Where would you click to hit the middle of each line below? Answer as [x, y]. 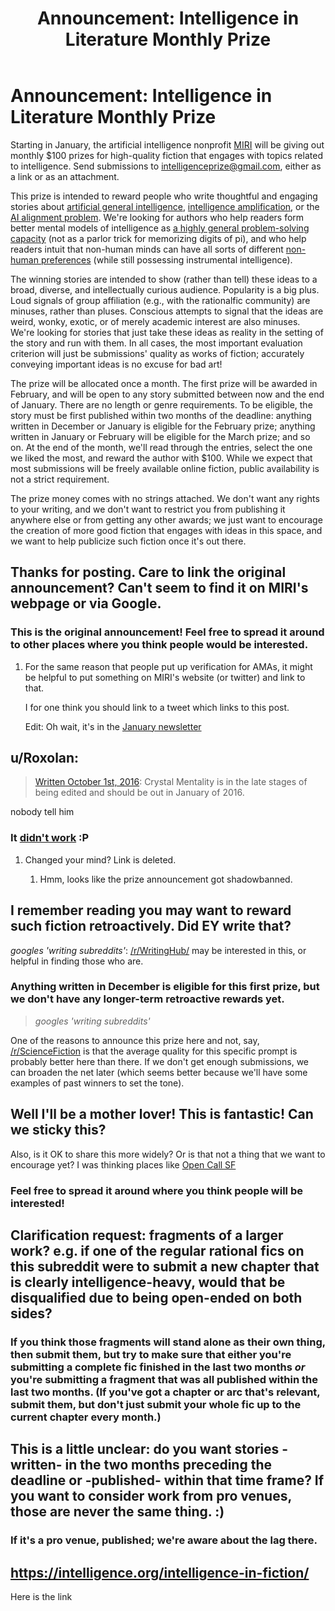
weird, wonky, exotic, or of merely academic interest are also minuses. [155, 321]
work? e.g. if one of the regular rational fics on [157, 1250]
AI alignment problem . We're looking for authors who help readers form [157, 217]
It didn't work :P [50, 838]
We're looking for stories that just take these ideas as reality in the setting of [167, 332]
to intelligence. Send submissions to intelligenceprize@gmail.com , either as [166, 166]
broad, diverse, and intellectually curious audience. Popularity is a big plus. [165, 289]
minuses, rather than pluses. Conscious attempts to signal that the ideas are [167, 311]
